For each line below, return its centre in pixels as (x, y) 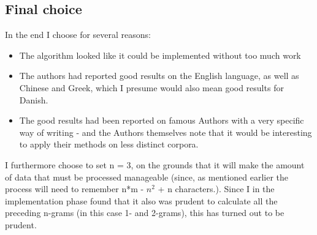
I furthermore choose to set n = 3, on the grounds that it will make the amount (155, 164)
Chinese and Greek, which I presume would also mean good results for (151, 87)
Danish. (34, 99)
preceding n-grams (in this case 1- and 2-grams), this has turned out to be (145, 213)
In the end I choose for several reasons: (78, 35)
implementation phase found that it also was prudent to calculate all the (141, 200)
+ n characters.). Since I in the (216, 189)
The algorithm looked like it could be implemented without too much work (160, 55)
